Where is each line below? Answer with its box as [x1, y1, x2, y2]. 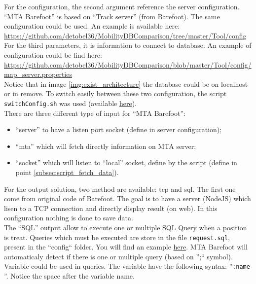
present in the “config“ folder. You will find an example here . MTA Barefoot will [4, 242, 248, 252]
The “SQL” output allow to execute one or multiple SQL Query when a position [4, 222, 247, 232]
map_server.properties [4, 69, 72, 79]
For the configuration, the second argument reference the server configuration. [4, 1, 240, 11]
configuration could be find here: [4, 49, 102, 60]
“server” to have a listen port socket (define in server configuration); [15, 124, 222, 135]
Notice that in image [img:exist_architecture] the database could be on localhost [4, 78, 248, 89]
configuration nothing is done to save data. [4, 213, 133, 223]
